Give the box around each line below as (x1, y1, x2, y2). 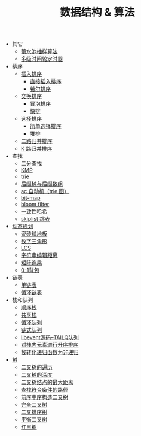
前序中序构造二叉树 (20, 394, 69, 401)
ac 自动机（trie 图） (20, 188, 70, 195)
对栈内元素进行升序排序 (20, 342, 79, 349)
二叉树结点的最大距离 (20, 379, 73, 386)
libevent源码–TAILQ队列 (20, 334, 79, 341)
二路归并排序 (20, 138, 53, 145)
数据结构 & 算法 (59, 5, 136, 19)
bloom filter (20, 201, 50, 208)
